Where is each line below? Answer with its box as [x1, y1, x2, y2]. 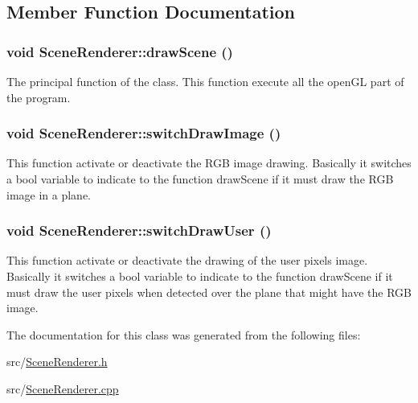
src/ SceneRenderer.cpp [6, 380, 119, 397]
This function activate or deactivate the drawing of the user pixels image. [6, 252, 368, 269]
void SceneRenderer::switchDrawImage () [6, 123, 281, 143]
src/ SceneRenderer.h [6, 353, 108, 370]
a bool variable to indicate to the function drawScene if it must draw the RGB [6, 171, 394, 187]
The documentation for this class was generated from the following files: [6, 326, 361, 343]
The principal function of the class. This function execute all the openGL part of [6, 73, 404, 89]
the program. [6, 88, 71, 105]
